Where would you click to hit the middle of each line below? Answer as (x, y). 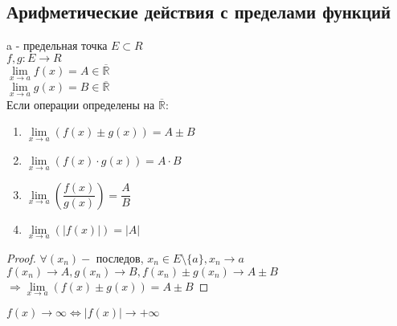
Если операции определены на (81, 104)
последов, (120, 257)
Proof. (21, 257)
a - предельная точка (57, 45)
